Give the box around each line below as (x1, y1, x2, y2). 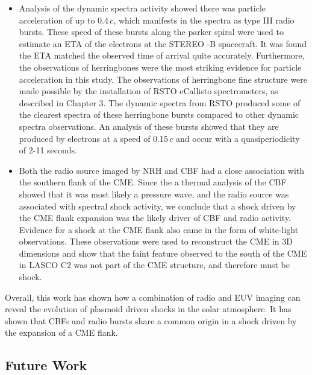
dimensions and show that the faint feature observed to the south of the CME (19, 246, 307, 259)
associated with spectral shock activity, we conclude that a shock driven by (19, 199, 296, 212)
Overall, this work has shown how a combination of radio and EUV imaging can (5, 290, 301, 303)
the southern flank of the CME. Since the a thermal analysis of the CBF (19, 176, 287, 188)
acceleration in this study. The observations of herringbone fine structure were (19, 72, 308, 85)
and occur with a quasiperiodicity (176, 132, 300, 144)
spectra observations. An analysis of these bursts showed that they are (19, 120, 279, 132)
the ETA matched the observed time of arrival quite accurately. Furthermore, (19, 49, 305, 62)
